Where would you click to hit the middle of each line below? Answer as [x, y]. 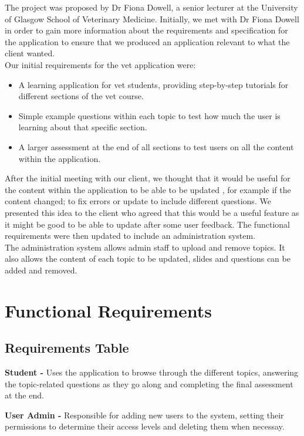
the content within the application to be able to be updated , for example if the [148, 189]
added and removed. [41, 270]
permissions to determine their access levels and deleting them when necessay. [145, 426]
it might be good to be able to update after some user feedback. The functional [147, 224]
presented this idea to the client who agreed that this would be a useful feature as [152, 212]
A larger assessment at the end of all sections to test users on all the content [156, 146]
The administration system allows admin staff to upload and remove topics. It [145, 247]
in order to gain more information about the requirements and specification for [146, 30]
